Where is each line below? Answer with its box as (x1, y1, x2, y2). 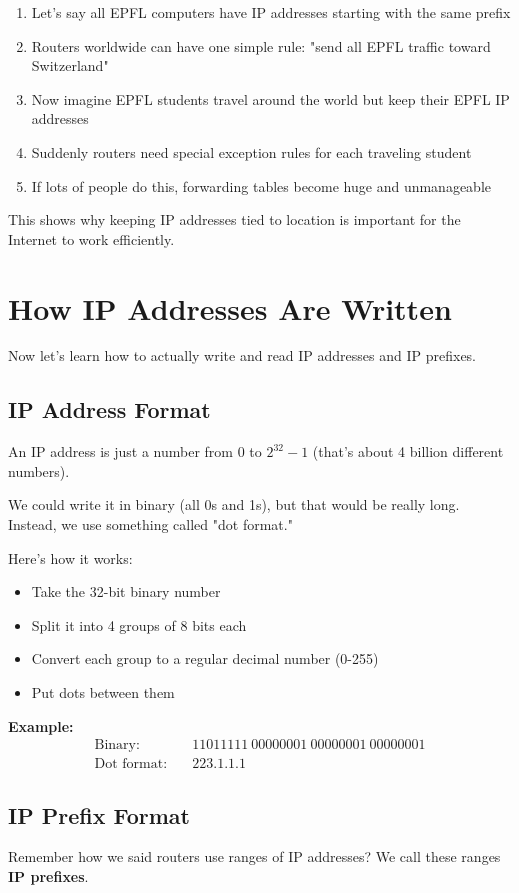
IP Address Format (8, 394, 211, 425)
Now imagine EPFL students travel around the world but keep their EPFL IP (31, 88, 510, 109)
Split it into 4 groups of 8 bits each (31, 614, 247, 635)
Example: (8, 715, 74, 736)
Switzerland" (31, 55, 109, 76)
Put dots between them (31, 682, 175, 703)
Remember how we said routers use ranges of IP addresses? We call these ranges (8, 846, 501, 867)
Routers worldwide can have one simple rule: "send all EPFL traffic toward (31, 35, 491, 56)
